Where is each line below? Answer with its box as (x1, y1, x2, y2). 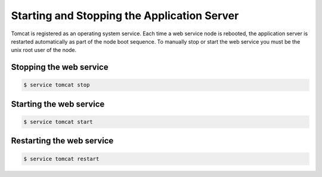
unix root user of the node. (11, 47, 77, 54)
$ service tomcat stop (23, 81, 90, 89)
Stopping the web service (11, 62, 109, 72)
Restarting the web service (11, 136, 114, 146)
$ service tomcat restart (23, 155, 100, 162)
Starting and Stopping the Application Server (11, 9, 239, 22)
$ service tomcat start (23, 118, 94, 125)
